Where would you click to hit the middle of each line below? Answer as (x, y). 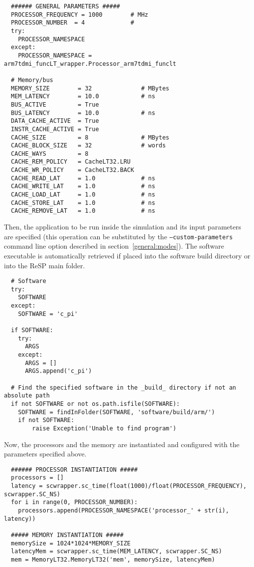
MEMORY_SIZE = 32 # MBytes (90, 88)
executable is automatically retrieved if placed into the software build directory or (127, 255)
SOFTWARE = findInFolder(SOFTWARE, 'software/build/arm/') (116, 412)
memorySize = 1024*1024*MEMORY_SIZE (71, 543)
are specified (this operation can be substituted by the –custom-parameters (118, 236)
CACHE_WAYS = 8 (50, 154)
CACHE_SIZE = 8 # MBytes (90, 137)
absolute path (27, 396)
